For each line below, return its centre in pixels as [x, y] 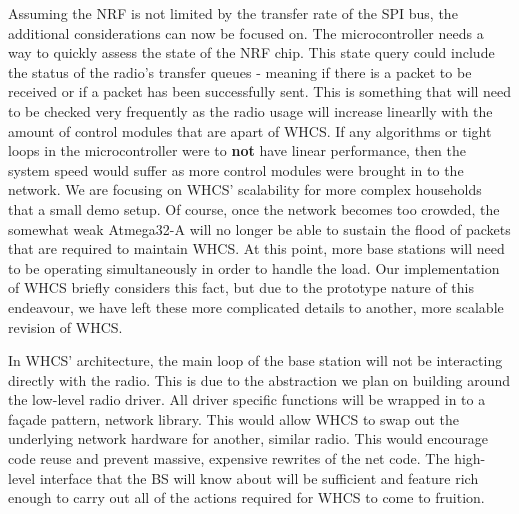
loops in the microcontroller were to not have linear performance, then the [237, 150]
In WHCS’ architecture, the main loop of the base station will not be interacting [255, 360]
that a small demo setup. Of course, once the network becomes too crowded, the [254, 208]
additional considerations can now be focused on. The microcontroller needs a [246, 32]
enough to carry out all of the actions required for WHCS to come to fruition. [246, 497]
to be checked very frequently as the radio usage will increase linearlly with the [250, 110]
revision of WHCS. [65, 326]
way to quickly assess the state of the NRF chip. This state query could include [251, 52]
